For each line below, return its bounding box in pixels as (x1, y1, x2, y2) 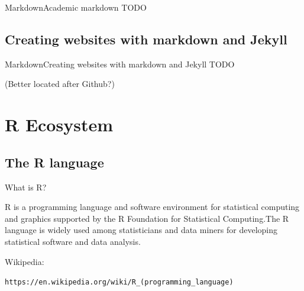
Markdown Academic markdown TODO (5, 1, 147, 13)
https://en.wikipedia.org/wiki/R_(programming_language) (5, 278, 234, 287)
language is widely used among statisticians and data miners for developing (5, 224, 277, 236)
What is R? (5, 180, 47, 193)
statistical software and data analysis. (5, 235, 141, 247)
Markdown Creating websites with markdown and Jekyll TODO (5, 57, 235, 70)
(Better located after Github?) (5, 77, 115, 90)
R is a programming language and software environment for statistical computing (5, 201, 300, 213)
